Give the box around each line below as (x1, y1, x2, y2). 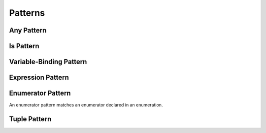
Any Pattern (9, 26, 47, 34)
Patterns (9, 7, 45, 18)
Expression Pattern (9, 73, 69, 82)
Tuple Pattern (9, 115, 52, 123)
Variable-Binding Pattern (9, 58, 87, 66)
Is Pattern (9, 42, 39, 50)
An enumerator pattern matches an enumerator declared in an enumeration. (9, 102, 163, 108)
